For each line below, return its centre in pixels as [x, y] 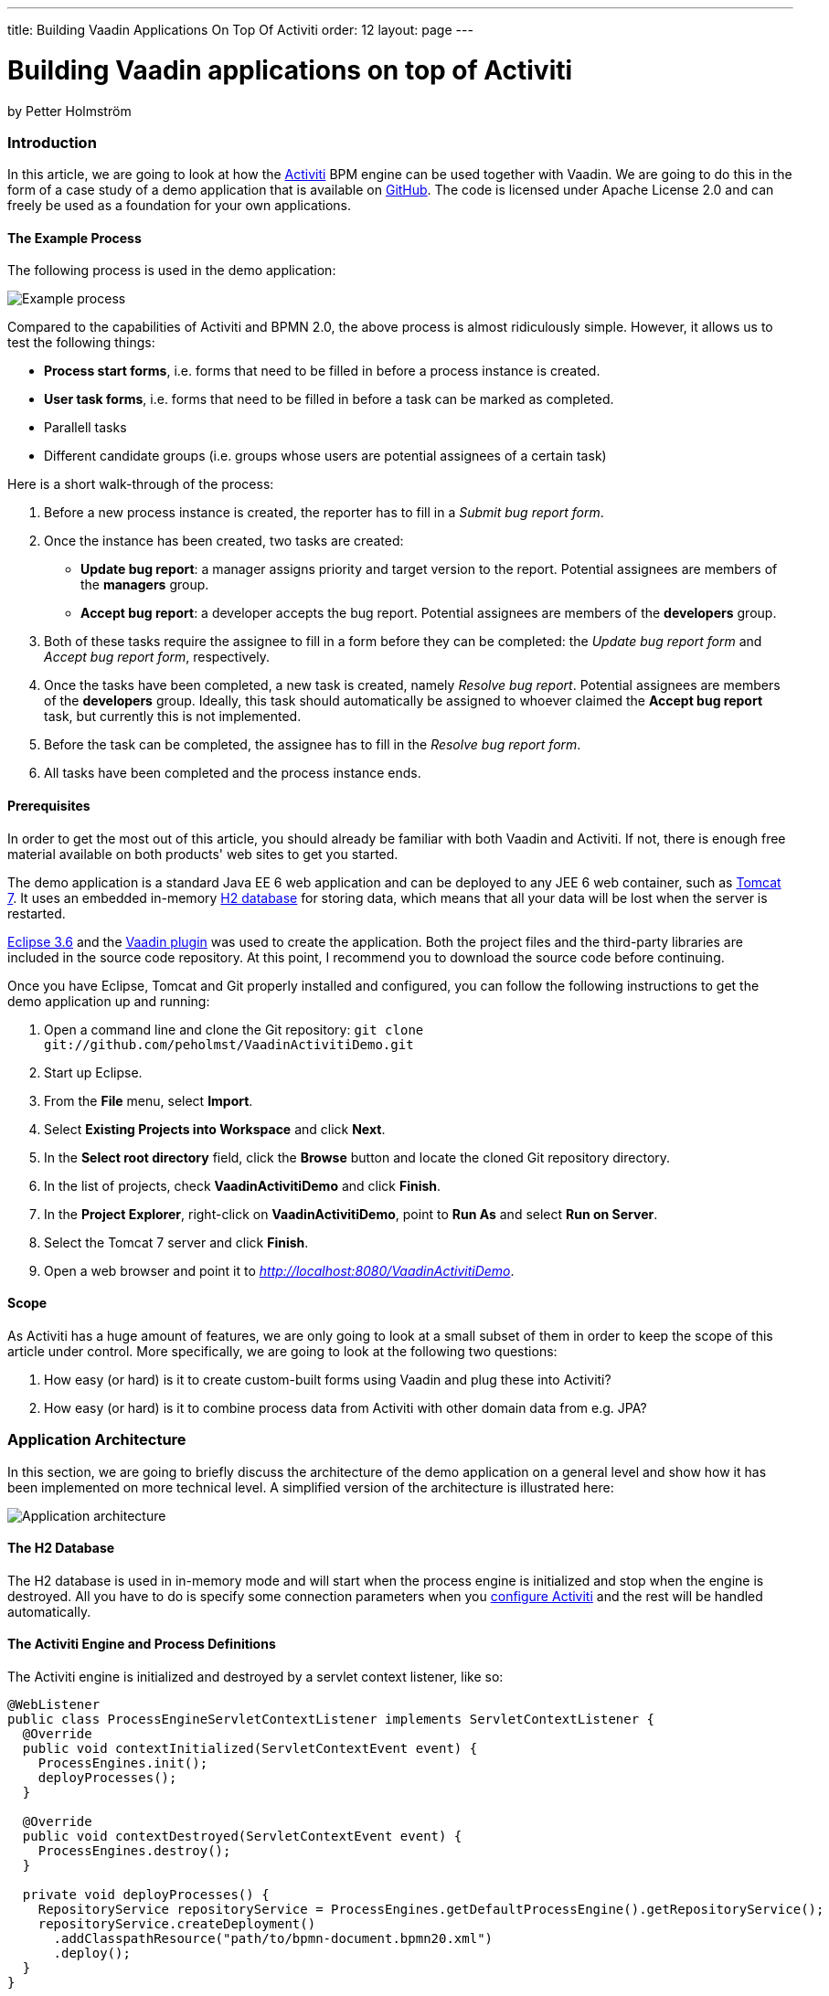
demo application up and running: [109, 1001]
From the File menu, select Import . [149, 1100]
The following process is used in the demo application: [172, 271]
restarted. [37, 913]
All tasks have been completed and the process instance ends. [233, 773]
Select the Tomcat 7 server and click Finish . [176, 1242]
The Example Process [74, 238]
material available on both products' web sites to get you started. [203, 854]
